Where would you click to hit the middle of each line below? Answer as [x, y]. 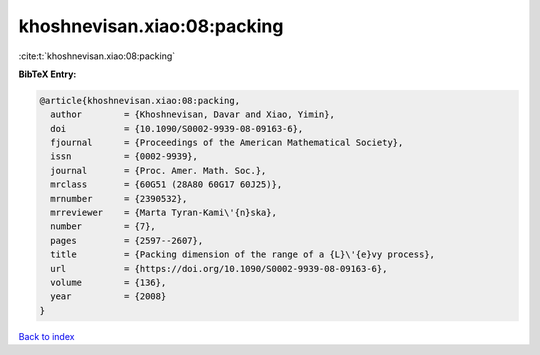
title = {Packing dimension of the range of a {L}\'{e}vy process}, [242, 254]
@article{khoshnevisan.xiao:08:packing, [139, 100]
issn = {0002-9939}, [124, 156]
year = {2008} [108, 296]
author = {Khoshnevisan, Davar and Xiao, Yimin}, [192, 114]
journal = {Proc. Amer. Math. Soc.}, [158, 170]
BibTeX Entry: [47, 74]
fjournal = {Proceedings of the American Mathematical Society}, [227, 143]
